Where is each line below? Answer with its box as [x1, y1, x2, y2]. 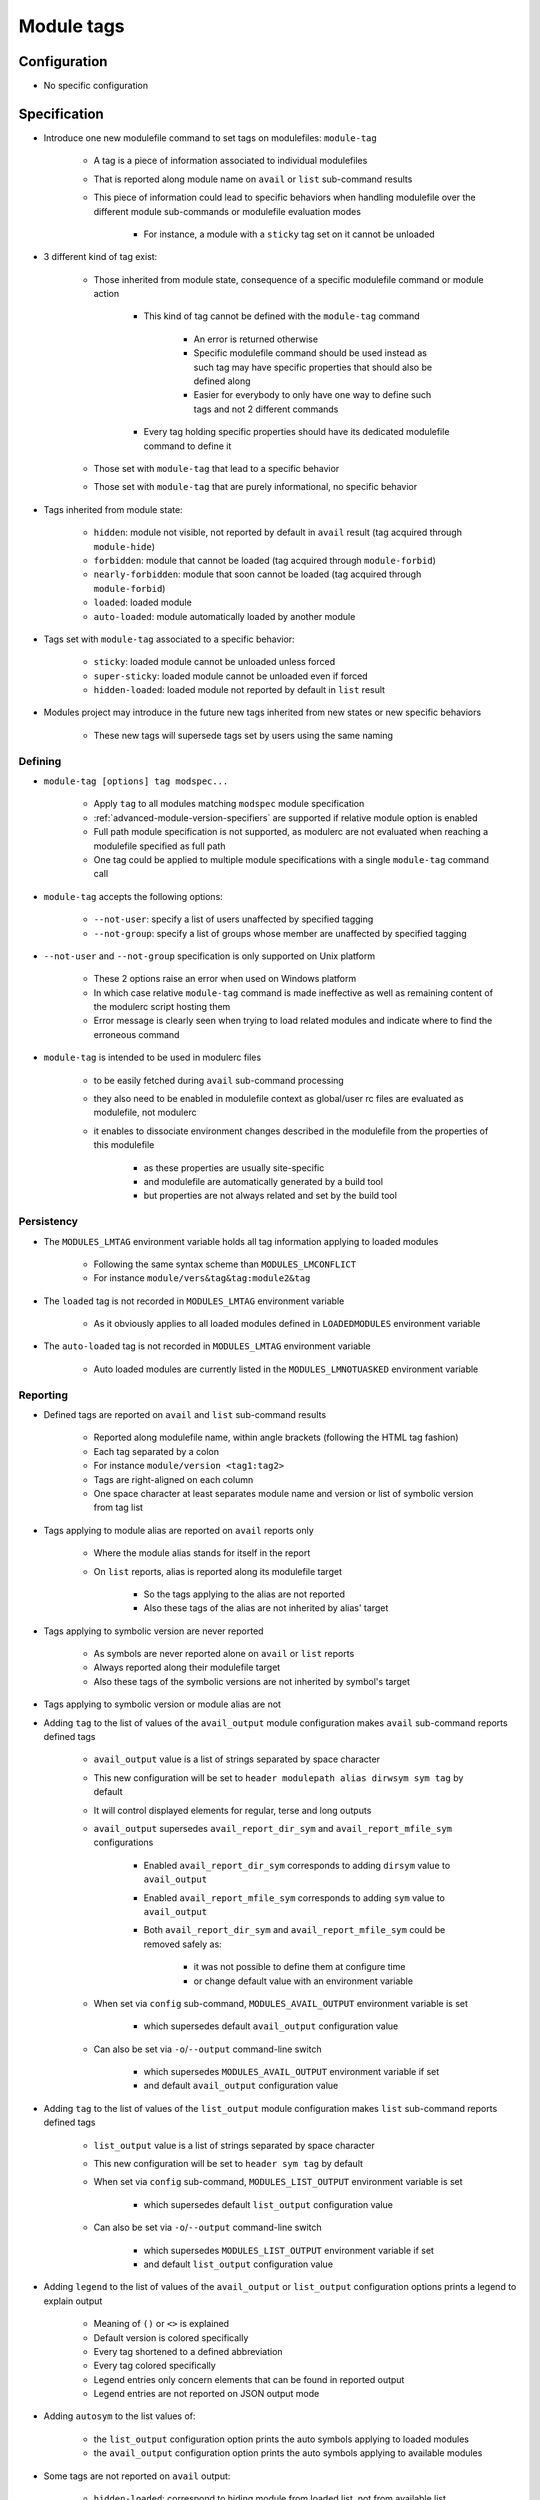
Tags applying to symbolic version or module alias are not [43, 1698, 282, 1710]
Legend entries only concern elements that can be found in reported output [93, 2373, 405, 2385]
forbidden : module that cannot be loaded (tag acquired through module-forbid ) [93, 554, 437, 566]
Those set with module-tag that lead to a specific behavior [93, 463, 340, 474]
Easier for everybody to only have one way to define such [193, 389, 432, 401]
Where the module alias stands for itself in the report [93, 1547, 311, 1559]
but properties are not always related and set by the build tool [143, 1190, 397, 1202]
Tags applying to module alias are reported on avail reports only [43, 1524, 314, 1536]
